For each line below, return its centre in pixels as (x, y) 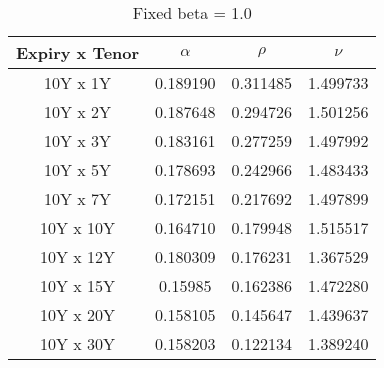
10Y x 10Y (78, 227)
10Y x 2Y (78, 111)
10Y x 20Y (78, 314)
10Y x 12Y (78, 256)
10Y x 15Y (78, 285)
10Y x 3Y (78, 140)
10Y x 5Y (78, 169)
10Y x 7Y (78, 198)
